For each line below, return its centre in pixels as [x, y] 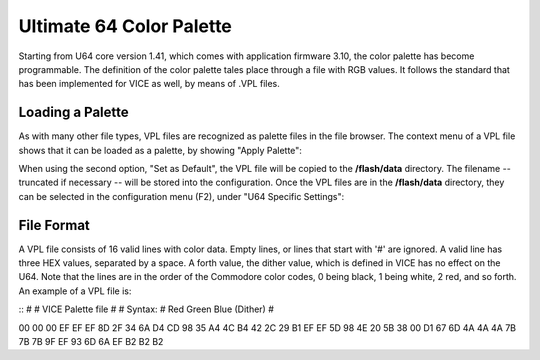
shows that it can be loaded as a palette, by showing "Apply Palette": [160, 150]
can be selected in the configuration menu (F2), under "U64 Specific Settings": [181, 196]
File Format [54, 225]
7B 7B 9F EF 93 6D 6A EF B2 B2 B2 [91, 342]
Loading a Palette [73, 112]
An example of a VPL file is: [75, 291]
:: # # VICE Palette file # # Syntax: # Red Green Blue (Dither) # [146, 309]
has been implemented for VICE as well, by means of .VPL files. [149, 84]
